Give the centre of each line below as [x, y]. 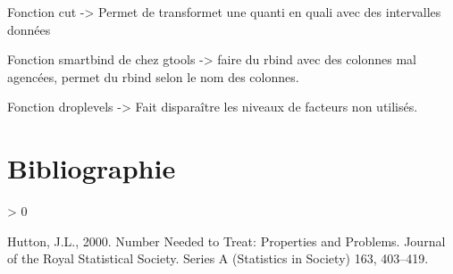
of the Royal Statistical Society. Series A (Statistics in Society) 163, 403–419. [218, 258]
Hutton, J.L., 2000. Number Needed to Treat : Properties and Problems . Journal [226, 241]
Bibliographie [92, 168]
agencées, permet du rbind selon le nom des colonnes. [153, 76]
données [29, 29]
